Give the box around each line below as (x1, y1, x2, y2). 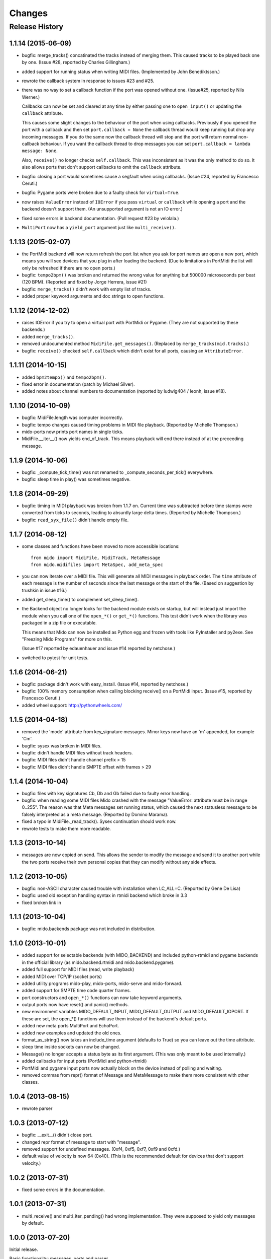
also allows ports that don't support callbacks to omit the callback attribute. (22, 164, 182, 170)
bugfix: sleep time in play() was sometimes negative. (22, 476, 131, 482)
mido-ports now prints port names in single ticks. (22, 429, 124, 435)
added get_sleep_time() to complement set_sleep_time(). (22, 597, 139, 603)
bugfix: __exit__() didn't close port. (22, 1132, 93, 1138)
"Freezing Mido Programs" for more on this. (22, 636, 112, 642)
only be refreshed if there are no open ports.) (22, 265, 115, 271)
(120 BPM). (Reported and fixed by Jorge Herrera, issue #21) (22, 279, 148, 285)
